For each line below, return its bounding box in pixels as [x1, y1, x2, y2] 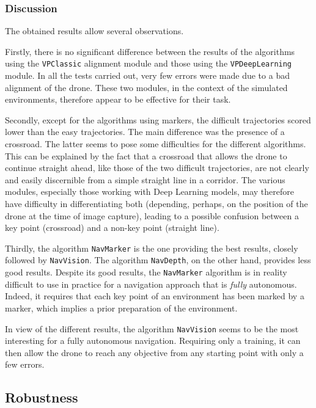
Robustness [5, 388, 78, 407]
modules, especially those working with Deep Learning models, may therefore [5, 185, 294, 198]
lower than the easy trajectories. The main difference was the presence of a [5, 125, 285, 138]
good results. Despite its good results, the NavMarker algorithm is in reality [5, 266, 287, 279]
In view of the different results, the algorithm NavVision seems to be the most [5, 322, 299, 335]
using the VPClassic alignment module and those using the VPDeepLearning [5, 57, 292, 70]
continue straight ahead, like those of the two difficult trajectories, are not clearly [5, 161, 309, 174]
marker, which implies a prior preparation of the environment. [5, 301, 238, 314]
